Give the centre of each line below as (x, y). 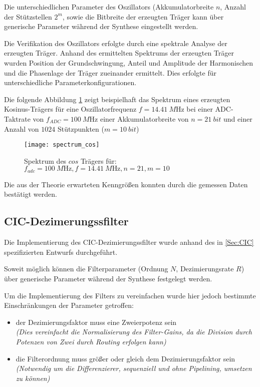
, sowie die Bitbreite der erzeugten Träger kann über (143, 16)
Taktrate (17, 118)
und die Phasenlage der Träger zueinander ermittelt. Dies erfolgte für (110, 72)
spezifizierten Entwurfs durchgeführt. (61, 252)
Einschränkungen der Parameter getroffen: (69, 305)
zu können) (33, 378)
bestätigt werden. (31, 194)
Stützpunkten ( (81, 128)
